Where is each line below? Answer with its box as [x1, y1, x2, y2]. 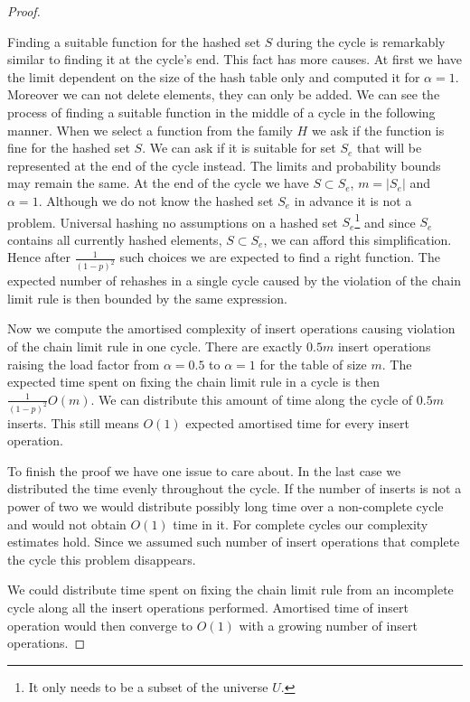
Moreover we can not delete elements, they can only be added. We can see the [7, 85, 440, 104]
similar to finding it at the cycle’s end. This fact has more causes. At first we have [7, 50, 463, 69]
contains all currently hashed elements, [7, 229, 222, 248]
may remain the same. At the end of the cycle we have [7, 173, 309, 192]
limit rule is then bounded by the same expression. [7, 288, 287, 307]
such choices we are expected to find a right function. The [119, 248, 440, 267]
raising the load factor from [7, 354, 160, 373]
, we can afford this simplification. [263, 229, 452, 248]
